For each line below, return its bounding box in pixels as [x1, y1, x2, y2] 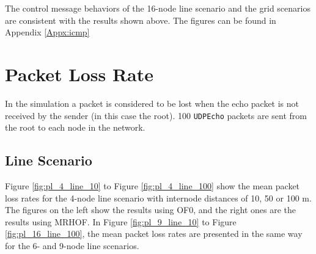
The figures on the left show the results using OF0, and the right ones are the [5, 203, 296, 216]
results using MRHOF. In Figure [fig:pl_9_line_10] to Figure [5, 215, 237, 228]
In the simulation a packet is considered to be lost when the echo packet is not [5, 96, 299, 109]
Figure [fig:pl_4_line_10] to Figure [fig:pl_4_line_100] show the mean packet [5, 179, 300, 192]
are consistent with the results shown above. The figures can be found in [5, 13, 276, 26]
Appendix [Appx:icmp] [5, 26, 90, 38]
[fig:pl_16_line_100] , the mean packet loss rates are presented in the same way [5, 227, 303, 240]
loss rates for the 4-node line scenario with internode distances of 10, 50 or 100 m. [5, 191, 312, 204]
